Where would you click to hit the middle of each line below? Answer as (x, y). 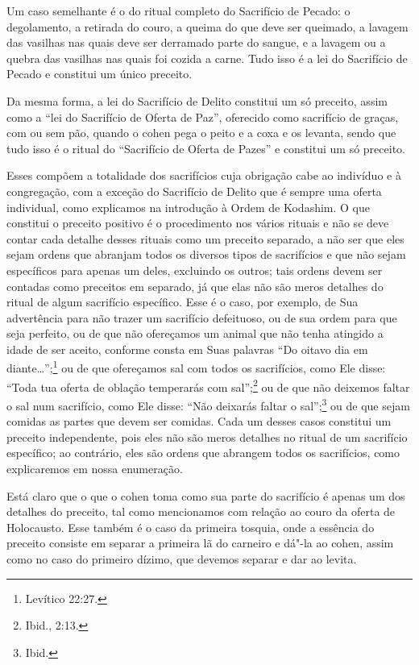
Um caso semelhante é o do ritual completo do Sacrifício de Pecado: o (178, 10)
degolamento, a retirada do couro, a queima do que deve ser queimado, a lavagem (207, 26)
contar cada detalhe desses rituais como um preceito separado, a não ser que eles (205, 238)
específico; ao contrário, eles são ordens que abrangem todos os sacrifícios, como (203, 453)
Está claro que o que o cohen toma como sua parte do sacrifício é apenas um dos (206, 495)
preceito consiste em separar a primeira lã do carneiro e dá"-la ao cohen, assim (200, 543)
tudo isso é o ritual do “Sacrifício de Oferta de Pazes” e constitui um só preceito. (206, 148)
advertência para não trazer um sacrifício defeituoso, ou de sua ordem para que (202, 317)
